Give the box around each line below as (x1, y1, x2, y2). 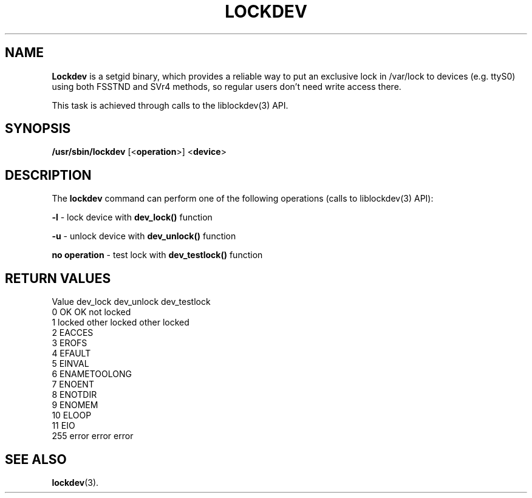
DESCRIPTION (5, 167, 92, 183)
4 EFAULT (52, 348, 91, 359)
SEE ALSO (5, 451, 67, 467)
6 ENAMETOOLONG (52, 369, 132, 380)
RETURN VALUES (5, 270, 111, 286)
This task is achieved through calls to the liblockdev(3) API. (52, 100, 288, 111)
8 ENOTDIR (52, 389, 97, 400)
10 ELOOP (52, 410, 92, 421)
